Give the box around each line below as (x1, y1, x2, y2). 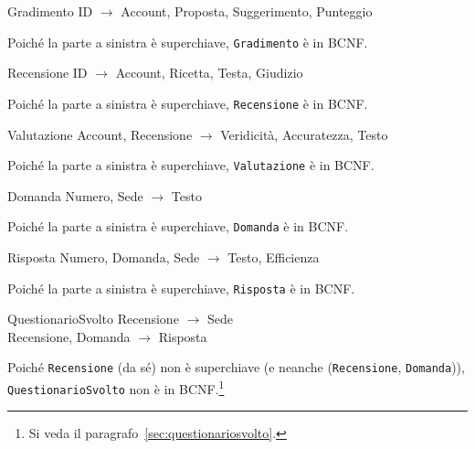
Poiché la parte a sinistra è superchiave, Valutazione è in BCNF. (7, 155, 375, 175)
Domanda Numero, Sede (7, 186, 143, 205)
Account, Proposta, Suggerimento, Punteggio (121, 2, 373, 20)
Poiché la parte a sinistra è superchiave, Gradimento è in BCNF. (7, 32, 368, 51)
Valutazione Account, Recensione (7, 124, 193, 144)
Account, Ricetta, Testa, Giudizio (115, 63, 303, 82)
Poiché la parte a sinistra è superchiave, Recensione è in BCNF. (7, 93, 368, 112)
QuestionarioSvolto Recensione (7, 309, 179, 328)
